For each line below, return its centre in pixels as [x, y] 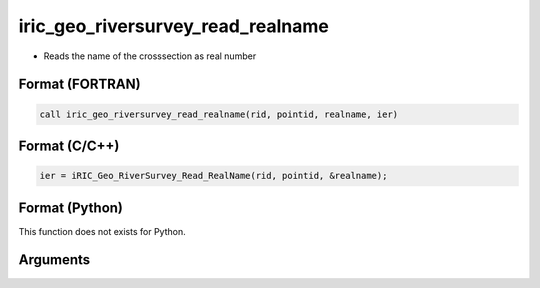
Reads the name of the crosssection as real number [150, 56]
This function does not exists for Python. [102, 231]
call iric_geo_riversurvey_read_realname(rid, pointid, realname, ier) [219, 114]
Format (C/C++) [69, 145]
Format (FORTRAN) [79, 84]
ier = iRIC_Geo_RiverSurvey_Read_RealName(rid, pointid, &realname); [213, 176]
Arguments [54, 260]
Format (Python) [71, 207]
